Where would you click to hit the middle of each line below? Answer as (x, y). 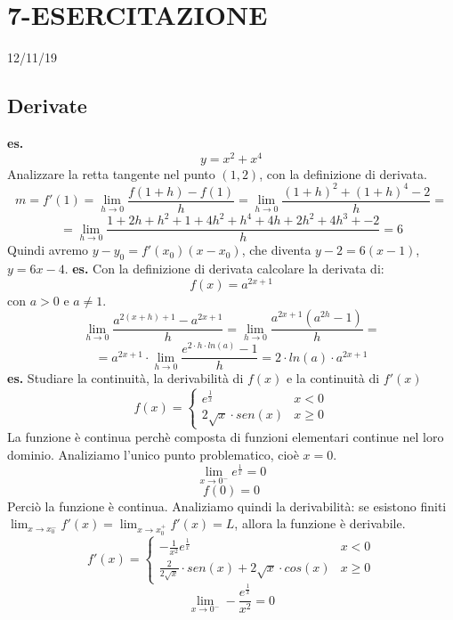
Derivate (47, 106)
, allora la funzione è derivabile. (320, 523)
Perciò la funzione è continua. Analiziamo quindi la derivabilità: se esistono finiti (227, 506)
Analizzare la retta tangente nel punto (111, 173)
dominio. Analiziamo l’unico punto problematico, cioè (153, 454)
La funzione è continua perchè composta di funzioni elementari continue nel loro (226, 437)
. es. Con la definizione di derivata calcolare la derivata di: (224, 269)
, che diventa (276, 250)
